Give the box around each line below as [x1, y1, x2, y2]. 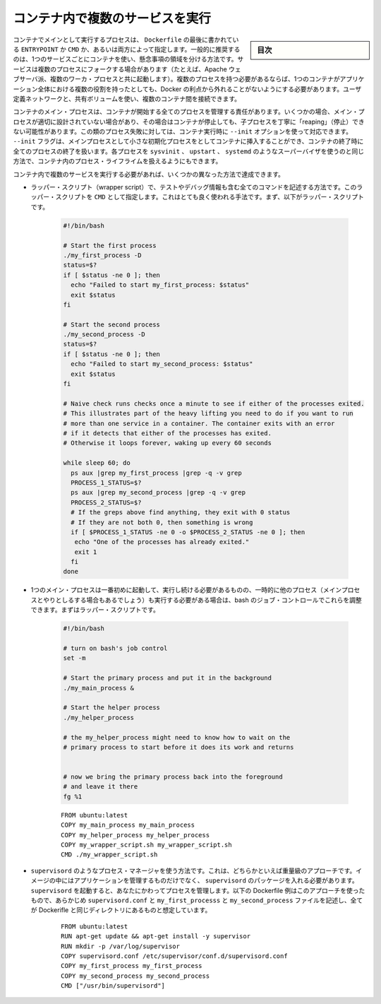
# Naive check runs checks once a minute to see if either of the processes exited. [63, 399, 365, 408]
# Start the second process [63, 320, 160, 329]
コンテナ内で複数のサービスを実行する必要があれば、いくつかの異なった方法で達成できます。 [13, 170, 285, 178]
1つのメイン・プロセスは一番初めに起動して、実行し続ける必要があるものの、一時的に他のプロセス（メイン [30, 586, 342, 594]
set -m [63, 654, 86, 662]
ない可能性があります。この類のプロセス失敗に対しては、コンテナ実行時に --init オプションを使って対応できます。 [13, 127, 353, 136]
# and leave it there [63, 783, 138, 791]
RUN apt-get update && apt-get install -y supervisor [61, 933, 250, 940]
